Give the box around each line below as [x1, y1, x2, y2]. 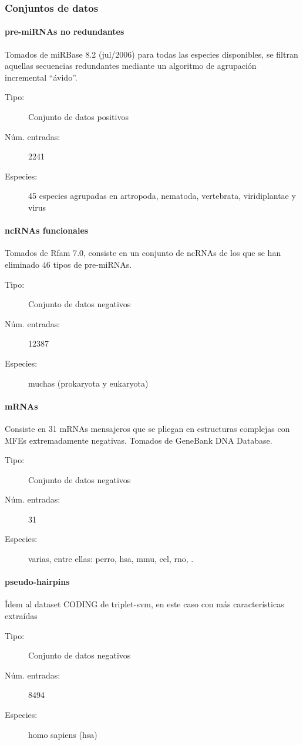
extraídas [5, 610, 38, 622]
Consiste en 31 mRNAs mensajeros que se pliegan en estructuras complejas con [5, 422, 290, 434]
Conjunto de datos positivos [28, 111, 129, 123]
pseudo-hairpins [5, 576, 70, 588]
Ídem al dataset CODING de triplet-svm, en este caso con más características [5, 598, 284, 610]
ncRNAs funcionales [5, 224, 89, 237]
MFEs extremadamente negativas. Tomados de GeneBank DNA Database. [5, 434, 272, 446]
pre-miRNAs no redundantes [5, 25, 124, 38]
